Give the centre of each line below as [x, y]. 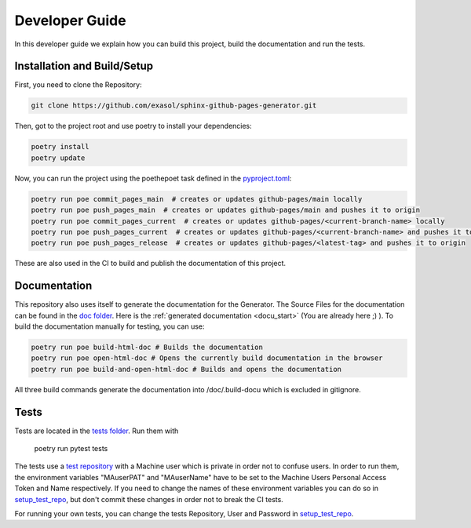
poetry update [58, 158]
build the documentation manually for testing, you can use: [110, 326]
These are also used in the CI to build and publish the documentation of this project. [150, 264]
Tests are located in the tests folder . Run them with [97, 431]
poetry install [60, 147]
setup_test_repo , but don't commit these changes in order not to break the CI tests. [149, 499]
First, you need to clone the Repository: [78, 85]
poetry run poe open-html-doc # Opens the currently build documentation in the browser [207, 358]
